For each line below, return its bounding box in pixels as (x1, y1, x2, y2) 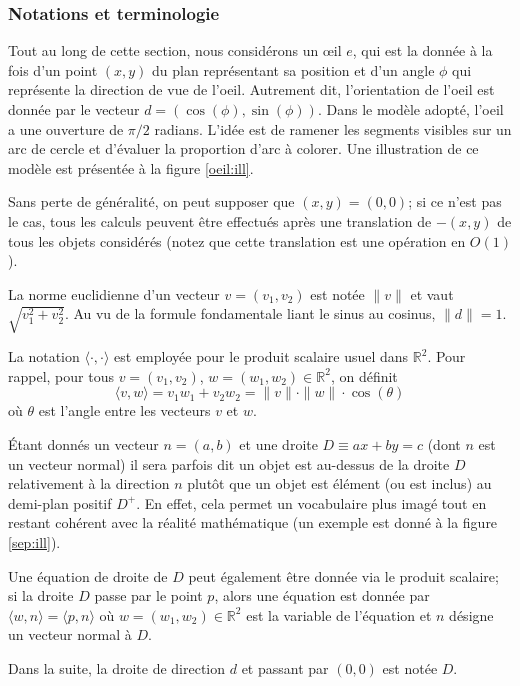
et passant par (241, 658, 329, 679)
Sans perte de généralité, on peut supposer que (8, 191, 295, 212)
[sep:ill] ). (8, 532, 61, 553)
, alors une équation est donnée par (214, 585, 430, 606)
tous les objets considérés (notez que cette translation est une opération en (8, 230, 466, 251)
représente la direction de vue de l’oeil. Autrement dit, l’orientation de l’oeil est (8, 79, 495, 100)
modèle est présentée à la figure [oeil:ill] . (8, 157, 254, 178)
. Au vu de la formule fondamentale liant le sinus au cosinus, (64, 303, 436, 324)
